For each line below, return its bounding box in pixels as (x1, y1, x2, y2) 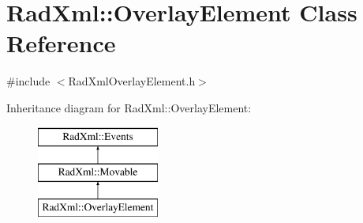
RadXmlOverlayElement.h (68, 73, 196, 89)
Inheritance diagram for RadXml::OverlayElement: (6, 99, 252, 115)
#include (6, 73, 51, 89)
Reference (6, 27, 116, 59)
